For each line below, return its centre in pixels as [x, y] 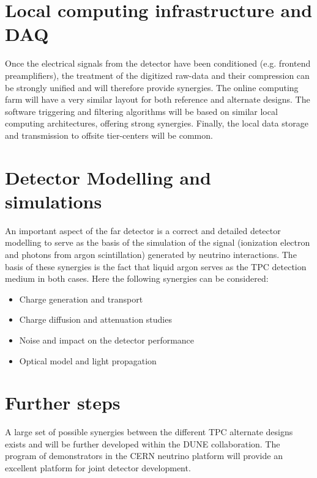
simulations [54, 201]
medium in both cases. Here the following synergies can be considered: [137, 278]
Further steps [63, 403]
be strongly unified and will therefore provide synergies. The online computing [152, 87]
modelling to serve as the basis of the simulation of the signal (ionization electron [158, 242]
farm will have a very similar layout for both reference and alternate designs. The [158, 99]
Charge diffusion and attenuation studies [95, 319]
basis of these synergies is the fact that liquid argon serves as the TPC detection [156, 266]
